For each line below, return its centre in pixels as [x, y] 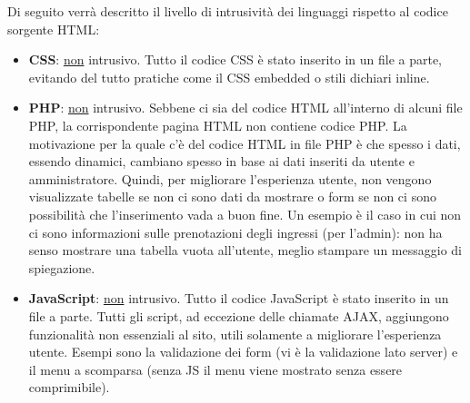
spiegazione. [62, 267]
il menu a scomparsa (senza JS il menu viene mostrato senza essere [215, 369]
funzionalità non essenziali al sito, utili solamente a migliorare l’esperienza [235, 334]
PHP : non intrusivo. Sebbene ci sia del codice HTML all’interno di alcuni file [245, 108]
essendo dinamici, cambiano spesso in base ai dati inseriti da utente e [221, 161]
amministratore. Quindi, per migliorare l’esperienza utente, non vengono [230, 178]
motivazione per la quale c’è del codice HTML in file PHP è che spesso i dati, [245, 143]
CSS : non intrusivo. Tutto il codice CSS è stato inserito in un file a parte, [235, 59]
